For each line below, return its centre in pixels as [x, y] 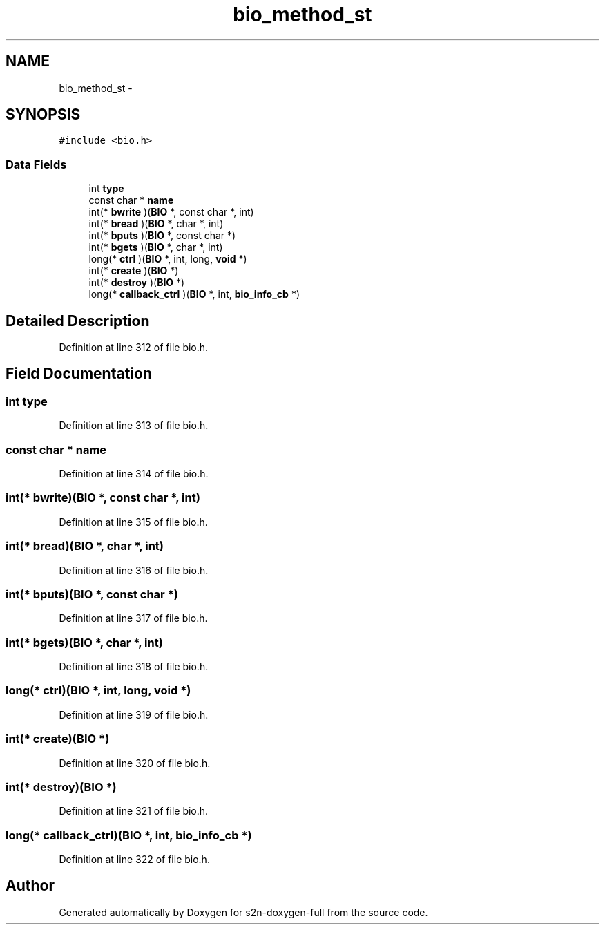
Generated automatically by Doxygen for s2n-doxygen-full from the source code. [243, 912]
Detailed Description [78, 321]
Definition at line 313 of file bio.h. [134, 426]
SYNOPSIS [43, 115]
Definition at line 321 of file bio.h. [134, 811]
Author [30, 886]
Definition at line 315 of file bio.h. [133, 522]
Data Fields [36, 164]
